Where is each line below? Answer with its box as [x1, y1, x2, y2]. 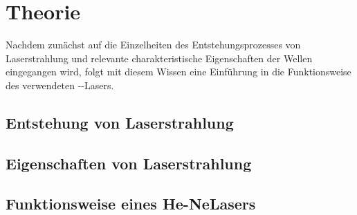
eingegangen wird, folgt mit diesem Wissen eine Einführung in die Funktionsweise [6, 64, 351, 79]
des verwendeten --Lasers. [6, 77, 114, 92]
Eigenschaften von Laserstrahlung [6, 152, 252, 174]
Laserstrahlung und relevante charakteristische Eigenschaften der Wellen [6, 50, 313, 65]
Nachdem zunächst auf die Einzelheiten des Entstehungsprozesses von [6, 37, 301, 52]
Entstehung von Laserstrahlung [6, 111, 234, 133]
